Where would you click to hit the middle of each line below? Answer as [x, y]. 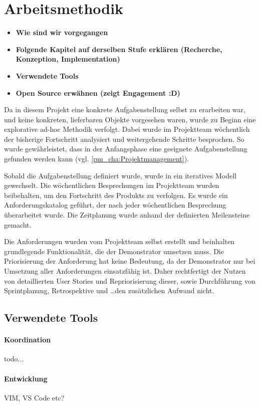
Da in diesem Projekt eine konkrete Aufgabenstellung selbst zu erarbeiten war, [125, 110]
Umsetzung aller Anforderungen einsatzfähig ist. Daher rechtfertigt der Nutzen [125, 271]
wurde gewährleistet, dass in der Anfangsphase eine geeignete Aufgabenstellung [126, 149]
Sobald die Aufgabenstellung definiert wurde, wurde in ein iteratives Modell [120, 175]
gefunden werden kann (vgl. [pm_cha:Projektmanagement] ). [96, 159]
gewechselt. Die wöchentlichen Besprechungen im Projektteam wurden [112, 185]
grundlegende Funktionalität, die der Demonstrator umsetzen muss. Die [114, 251]
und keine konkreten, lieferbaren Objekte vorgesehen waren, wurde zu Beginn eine [130, 119]
